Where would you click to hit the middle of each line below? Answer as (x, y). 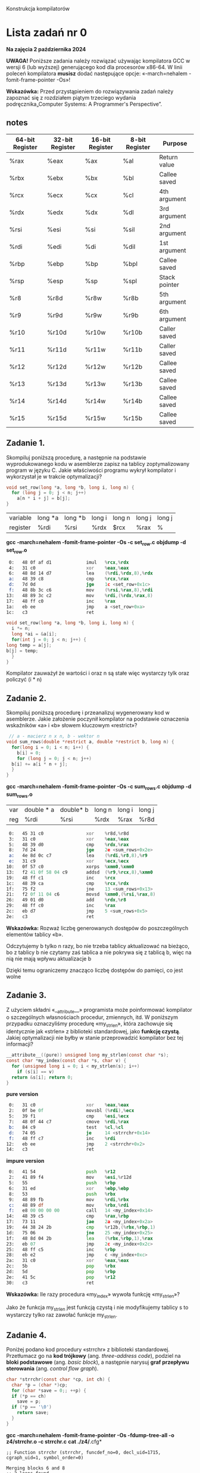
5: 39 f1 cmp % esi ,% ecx (69, 1116)
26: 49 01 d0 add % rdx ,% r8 (66, 900)
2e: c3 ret (50, 916)
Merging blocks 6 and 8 (36, 1468)
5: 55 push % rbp (62, 1183)
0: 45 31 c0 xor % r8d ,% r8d (69, 833)
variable (20, 518)
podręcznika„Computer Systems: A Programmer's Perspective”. (84, 104)
